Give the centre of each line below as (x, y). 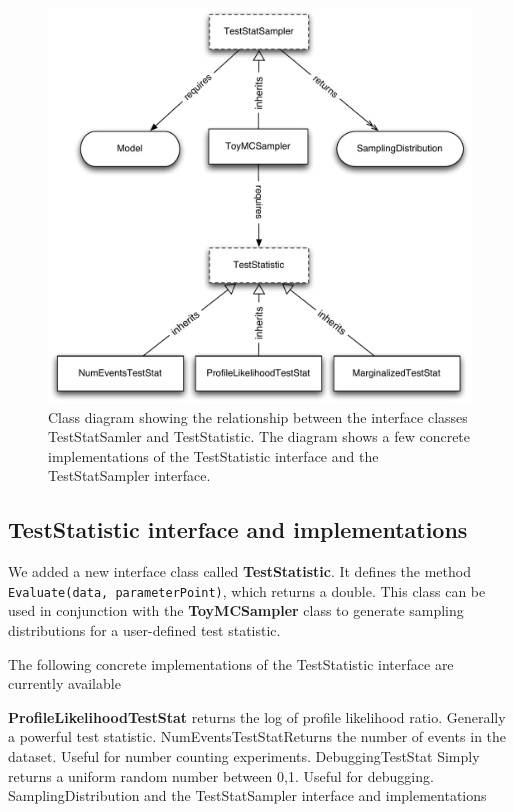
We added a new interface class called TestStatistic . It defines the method (239, 571)
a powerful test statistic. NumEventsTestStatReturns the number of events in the (257, 736)
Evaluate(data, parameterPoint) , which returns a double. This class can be (247, 590)
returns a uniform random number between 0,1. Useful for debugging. (221, 775)
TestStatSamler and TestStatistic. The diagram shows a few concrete (259, 436)
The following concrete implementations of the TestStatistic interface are (231, 663)
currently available (64, 683)
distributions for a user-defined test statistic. (144, 630)
